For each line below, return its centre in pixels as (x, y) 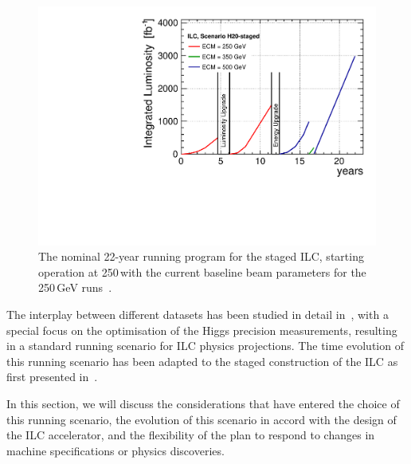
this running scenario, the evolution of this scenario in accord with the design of (202, 419)
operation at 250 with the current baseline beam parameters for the (202, 271)
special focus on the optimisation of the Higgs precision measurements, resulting (202, 330)
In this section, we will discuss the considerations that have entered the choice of (203, 403)
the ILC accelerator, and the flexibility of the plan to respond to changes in (191, 435)
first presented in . (52, 377)
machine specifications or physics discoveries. (115, 450)
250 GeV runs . (75, 287)
